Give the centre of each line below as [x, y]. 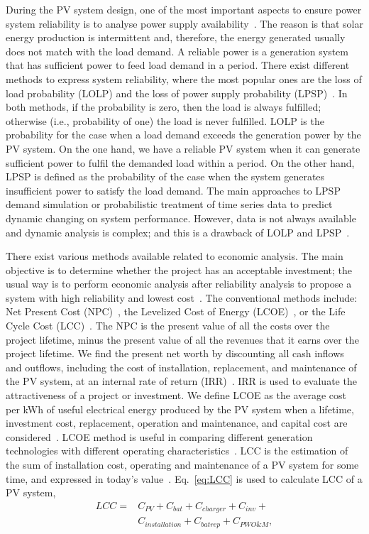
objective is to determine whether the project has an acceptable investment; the [179, 269]
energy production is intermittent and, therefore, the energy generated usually [176, 37]
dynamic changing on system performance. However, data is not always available [181, 218]
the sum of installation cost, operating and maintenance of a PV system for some [182, 464]
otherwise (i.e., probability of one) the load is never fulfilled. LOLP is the [165, 120]
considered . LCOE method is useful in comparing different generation [159, 436]
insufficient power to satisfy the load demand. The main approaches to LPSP [173, 190]
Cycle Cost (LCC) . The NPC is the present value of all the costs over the [168, 326]
